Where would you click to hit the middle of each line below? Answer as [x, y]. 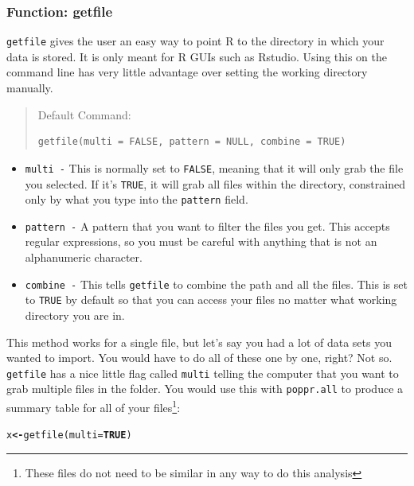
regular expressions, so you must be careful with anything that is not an [201, 241]
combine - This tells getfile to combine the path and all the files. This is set [216, 284]
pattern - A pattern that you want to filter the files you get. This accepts [207, 226]
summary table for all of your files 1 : [94, 406]
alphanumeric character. [84, 257]
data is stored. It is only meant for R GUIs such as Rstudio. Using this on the [197, 56]
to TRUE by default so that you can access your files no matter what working [211, 299]
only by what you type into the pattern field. [137, 199]
